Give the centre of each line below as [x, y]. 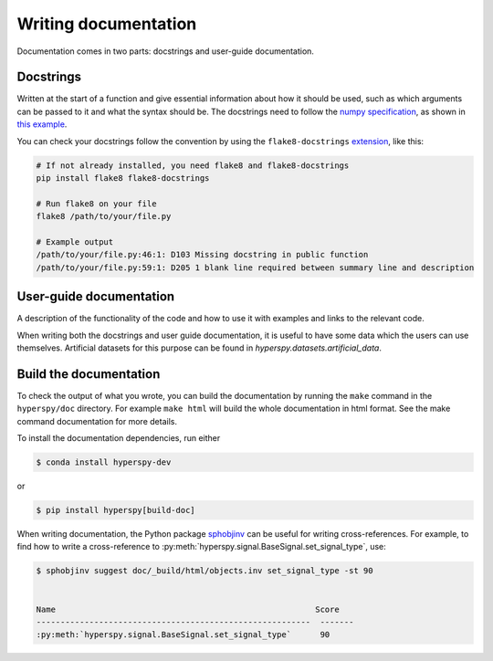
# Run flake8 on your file [96, 204]
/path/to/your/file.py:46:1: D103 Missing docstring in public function [202, 255]
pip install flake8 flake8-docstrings [123, 178]
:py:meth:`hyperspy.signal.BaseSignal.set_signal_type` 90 [183, 635]
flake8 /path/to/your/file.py [104, 216]
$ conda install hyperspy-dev [104, 462]
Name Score [188, 609]
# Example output [75, 241]
